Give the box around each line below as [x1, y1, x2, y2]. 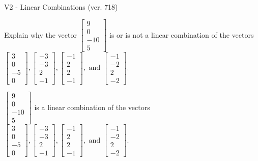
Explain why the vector [4, 29, 77, 40]
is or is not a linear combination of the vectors [109, 29, 254, 40]
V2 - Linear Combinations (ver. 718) [4, 2, 118, 12]
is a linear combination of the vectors [34, 101, 150, 112]
